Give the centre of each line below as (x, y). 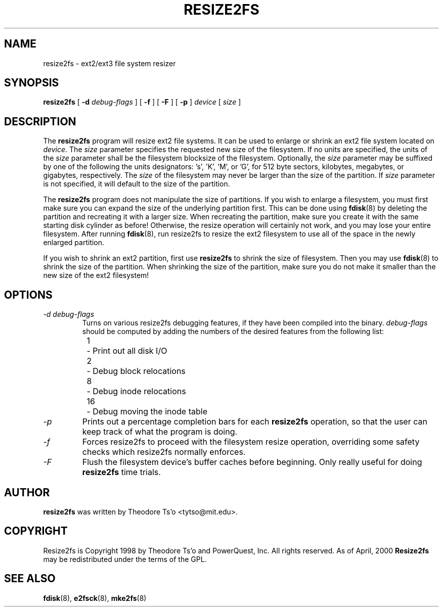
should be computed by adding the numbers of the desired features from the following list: (233, 332)
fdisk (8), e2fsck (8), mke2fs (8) (95, 598)
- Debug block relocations (136, 371)
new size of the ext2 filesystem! (96, 275)
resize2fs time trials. (121, 472)
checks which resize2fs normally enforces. (164, 452)
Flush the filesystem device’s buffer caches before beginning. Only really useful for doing (252, 462)
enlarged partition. (74, 243)
